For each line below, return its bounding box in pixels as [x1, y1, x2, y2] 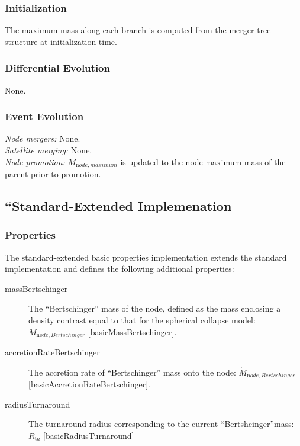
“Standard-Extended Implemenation [5, 197, 232, 215]
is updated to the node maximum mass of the [120, 155, 286, 168]
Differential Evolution [5, 60, 110, 75]
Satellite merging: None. [5, 144, 92, 156]
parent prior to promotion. [5, 168, 101, 180]
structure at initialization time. [5, 35, 117, 47]
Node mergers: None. [5, 132, 80, 145]
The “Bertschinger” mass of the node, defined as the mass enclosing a [28, 302, 281, 315]
